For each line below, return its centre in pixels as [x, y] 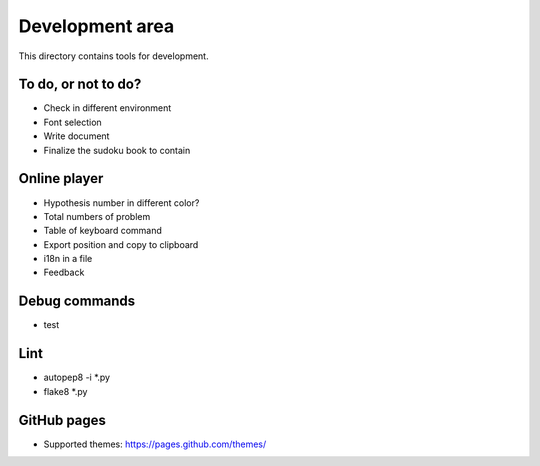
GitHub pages [62, 420]
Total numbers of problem [97, 216]
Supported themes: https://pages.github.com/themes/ [155, 444]
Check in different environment [107, 108]
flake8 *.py [65, 391]
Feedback [64, 272]
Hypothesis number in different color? [121, 202]
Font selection [72, 122]
